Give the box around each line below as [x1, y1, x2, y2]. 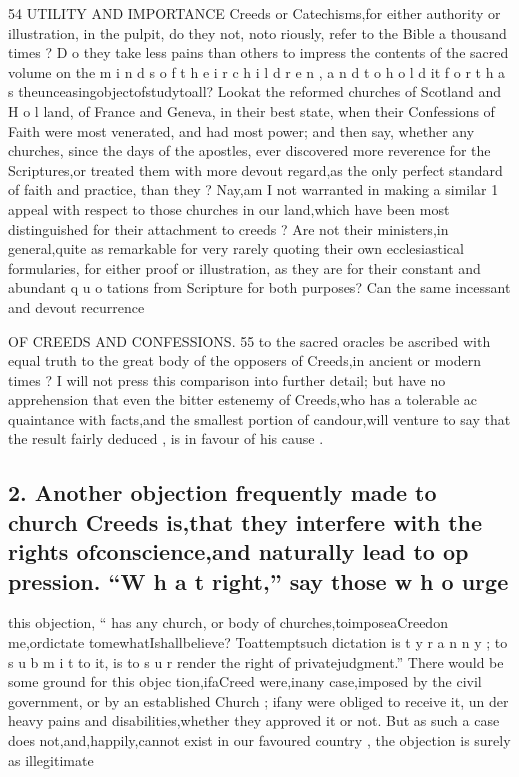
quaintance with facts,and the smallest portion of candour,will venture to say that [8, 408, 511, 429]
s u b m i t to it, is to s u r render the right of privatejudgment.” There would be [8, 651, 504, 672]
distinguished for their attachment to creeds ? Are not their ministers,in [8, 218, 449, 239]
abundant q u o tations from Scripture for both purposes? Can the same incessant [8, 277, 511, 298]
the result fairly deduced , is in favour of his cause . [8, 428, 324, 449]
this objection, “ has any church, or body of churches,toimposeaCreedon [8, 612, 448, 633]
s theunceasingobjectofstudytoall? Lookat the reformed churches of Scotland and [8, 81, 501, 102]
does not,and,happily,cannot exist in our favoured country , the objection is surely [8, 730, 511, 750]
